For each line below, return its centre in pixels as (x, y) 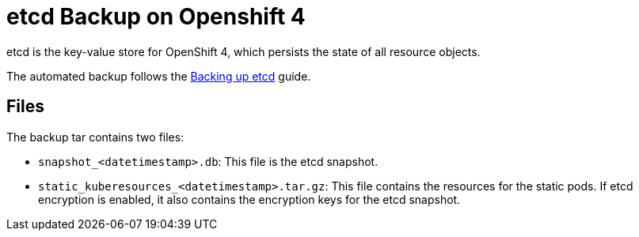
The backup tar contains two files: (95, 137)
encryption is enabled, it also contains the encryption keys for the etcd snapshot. (249, 199)
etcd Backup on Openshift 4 (156, 17)
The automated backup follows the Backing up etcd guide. (159, 76)
